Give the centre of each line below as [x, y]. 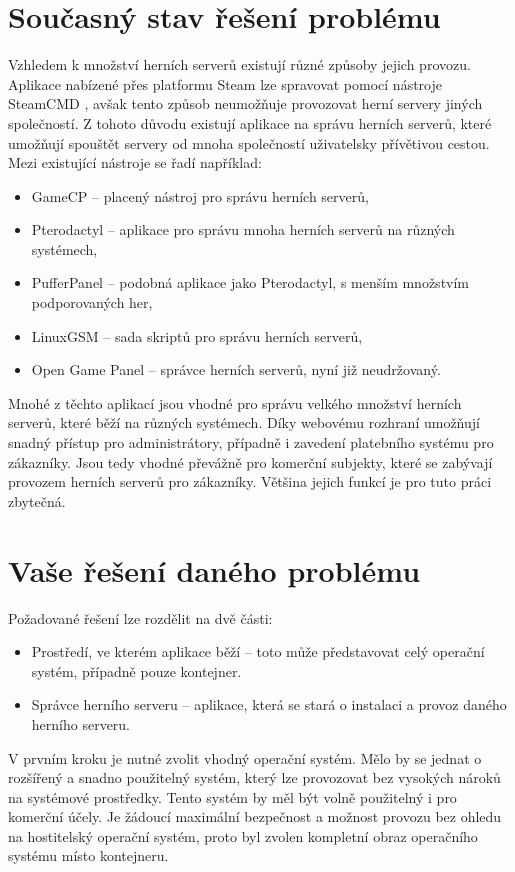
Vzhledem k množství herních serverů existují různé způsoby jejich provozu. [239, 64]
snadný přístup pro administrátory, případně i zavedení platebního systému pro [251, 442]
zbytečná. [37, 500]
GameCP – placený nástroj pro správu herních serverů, [200, 195]
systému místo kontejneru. [88, 855]
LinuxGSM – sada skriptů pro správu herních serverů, [197, 335]
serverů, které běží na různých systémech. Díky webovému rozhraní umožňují [244, 422]
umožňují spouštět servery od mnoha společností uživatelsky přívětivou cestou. [249, 142]
